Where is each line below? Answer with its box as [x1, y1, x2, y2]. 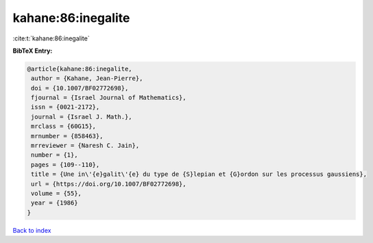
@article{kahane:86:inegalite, [27, 65, 133, 73]
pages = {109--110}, [31, 161, 100, 168]
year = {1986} [31, 199, 78, 207]
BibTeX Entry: [12, 47, 53, 55]
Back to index [12, 226, 51, 234]
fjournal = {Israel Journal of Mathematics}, [31, 94, 186, 102]
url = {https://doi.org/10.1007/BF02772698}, [31, 180, 186, 188]
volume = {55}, [31, 190, 82, 197]
